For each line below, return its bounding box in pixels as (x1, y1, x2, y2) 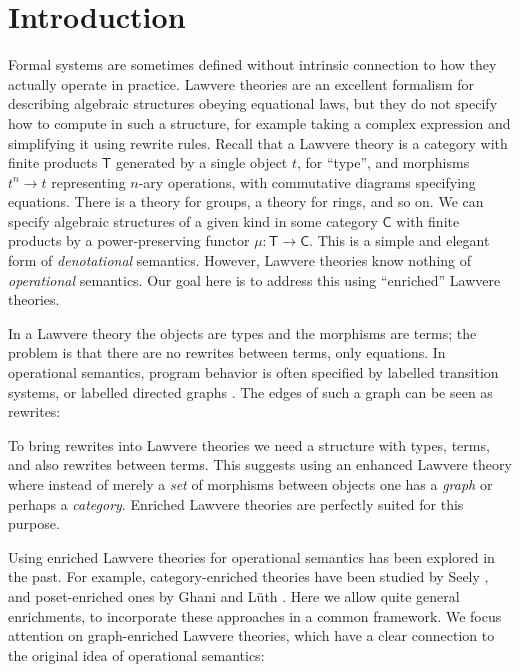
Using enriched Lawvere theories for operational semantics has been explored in (8, 546, 495, 567)
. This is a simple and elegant (309, 230, 490, 251)
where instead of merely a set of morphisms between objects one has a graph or (8, 474, 493, 494)
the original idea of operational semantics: (8, 644, 265, 665)
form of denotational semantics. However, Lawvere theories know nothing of (8, 250, 471, 271)
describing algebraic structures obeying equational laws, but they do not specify (8, 93, 498, 114)
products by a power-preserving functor (8, 230, 250, 251)
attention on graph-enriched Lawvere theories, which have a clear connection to (8, 625, 495, 646)
